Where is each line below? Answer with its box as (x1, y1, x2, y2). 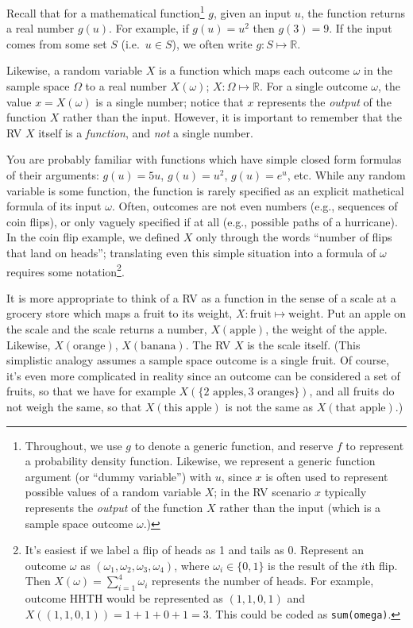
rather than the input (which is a (219, 499, 381, 515)
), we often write (172, 35, 253, 52)
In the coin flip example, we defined (6, 229, 180, 245)
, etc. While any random (287, 167, 406, 183)
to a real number (85, 78, 167, 94)
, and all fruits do (309, 383, 395, 399)
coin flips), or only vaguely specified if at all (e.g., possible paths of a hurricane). (6, 213, 398, 229)
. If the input (329, 20, 392, 37)
